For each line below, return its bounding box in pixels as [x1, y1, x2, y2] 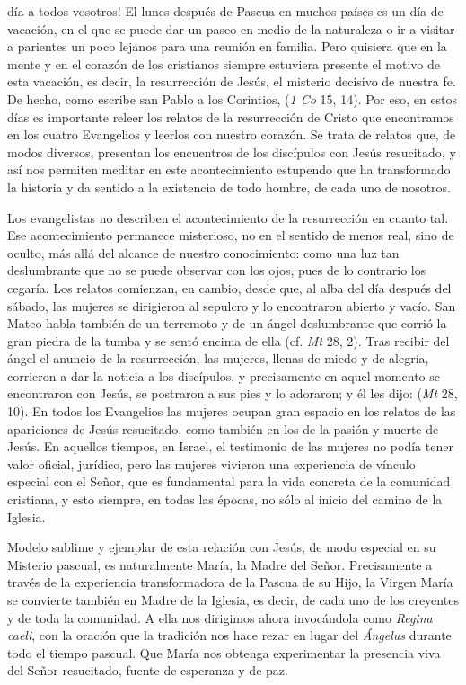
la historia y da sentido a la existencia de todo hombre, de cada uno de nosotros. [7, 177, 451, 196]
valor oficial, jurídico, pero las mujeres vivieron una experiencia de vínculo [7, 454, 416, 473]
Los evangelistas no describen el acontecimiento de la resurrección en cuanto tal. [7, 208, 449, 227]
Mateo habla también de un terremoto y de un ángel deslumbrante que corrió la [7, 314, 447, 333]
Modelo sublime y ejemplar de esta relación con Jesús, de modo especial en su [7, 538, 436, 556]
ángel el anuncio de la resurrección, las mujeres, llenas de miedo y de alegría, [7, 349, 429, 368]
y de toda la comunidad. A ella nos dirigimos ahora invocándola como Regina [7, 608, 433, 627]
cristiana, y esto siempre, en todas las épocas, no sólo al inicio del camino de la [7, 490, 443, 509]
